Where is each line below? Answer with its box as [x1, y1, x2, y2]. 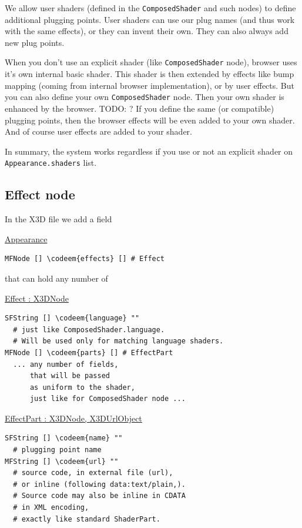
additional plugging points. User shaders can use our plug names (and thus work [5, 13, 295, 25]
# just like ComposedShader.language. [13, 325, 165, 334]
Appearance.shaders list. [5, 156, 97, 169]
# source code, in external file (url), [13, 469, 173, 477]
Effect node [5, 185, 75, 203]
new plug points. [5, 36, 65, 48]
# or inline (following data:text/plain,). [13, 480, 186, 489]
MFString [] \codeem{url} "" [5, 457, 119, 466]
